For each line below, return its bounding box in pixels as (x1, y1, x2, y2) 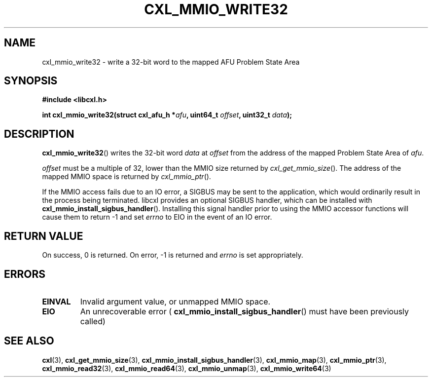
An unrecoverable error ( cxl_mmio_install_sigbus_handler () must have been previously (80, 306, 409, 316)
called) (80, 316, 106, 326)
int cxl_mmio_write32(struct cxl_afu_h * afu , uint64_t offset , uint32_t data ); (42, 111, 292, 119)
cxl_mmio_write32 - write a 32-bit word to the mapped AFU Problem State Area (42, 57, 300, 66)
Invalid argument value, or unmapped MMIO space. (80, 296, 271, 306)
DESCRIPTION (4, 127, 74, 140)
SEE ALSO (4, 335, 54, 347)
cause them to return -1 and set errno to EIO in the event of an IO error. (42, 213, 272, 222)
